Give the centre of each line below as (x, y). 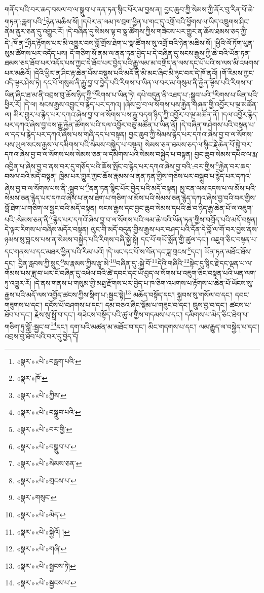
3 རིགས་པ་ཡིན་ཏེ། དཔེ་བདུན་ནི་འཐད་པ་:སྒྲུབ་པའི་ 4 (154, 94)
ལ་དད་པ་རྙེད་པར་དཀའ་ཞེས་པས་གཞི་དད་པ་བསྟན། (66, 134)
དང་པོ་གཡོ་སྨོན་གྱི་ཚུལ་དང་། (175, 239)
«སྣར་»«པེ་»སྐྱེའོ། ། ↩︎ (43, 531)
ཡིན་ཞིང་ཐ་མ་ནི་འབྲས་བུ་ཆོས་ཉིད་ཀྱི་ (49, 94)
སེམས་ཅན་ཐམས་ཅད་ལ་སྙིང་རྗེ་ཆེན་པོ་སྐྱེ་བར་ (199, 144)
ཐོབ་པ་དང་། (18, 315)
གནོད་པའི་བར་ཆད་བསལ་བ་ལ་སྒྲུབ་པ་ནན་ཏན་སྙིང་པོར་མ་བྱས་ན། (83, 9)
